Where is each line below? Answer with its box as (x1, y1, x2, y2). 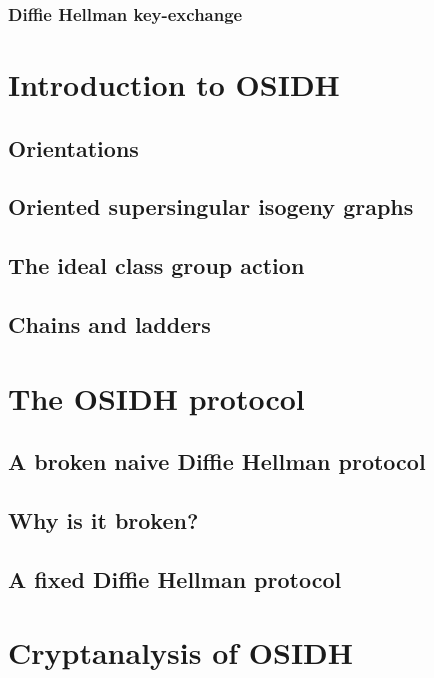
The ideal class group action (8, 250, 305, 281)
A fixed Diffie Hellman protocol (8, 563, 342, 594)
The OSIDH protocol (8, 377, 305, 418)
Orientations (8, 132, 139, 163)
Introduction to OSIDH (8, 64, 340, 105)
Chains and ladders (8, 308, 211, 339)
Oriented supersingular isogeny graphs (8, 191, 414, 222)
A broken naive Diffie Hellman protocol (8, 446, 426, 477)
